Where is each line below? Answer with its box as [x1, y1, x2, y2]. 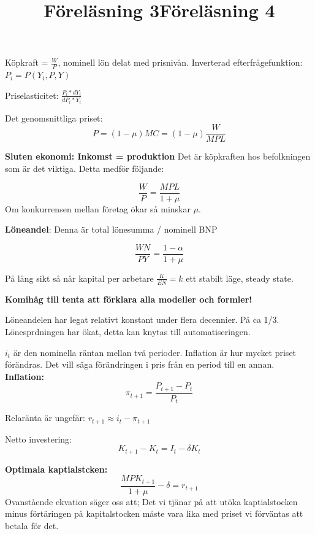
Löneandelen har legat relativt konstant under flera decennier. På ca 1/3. [5, 313, 279, 326]
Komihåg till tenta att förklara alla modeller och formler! [5, 292, 252, 305]
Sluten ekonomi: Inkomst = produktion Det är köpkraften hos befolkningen [5, 150, 311, 163]
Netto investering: [5, 432, 72, 445]
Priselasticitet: [5, 88, 59, 101]
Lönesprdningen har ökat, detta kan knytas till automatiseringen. [5, 325, 251, 338]
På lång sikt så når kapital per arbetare [5, 271, 154, 284]
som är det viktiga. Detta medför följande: [5, 162, 164, 174]
